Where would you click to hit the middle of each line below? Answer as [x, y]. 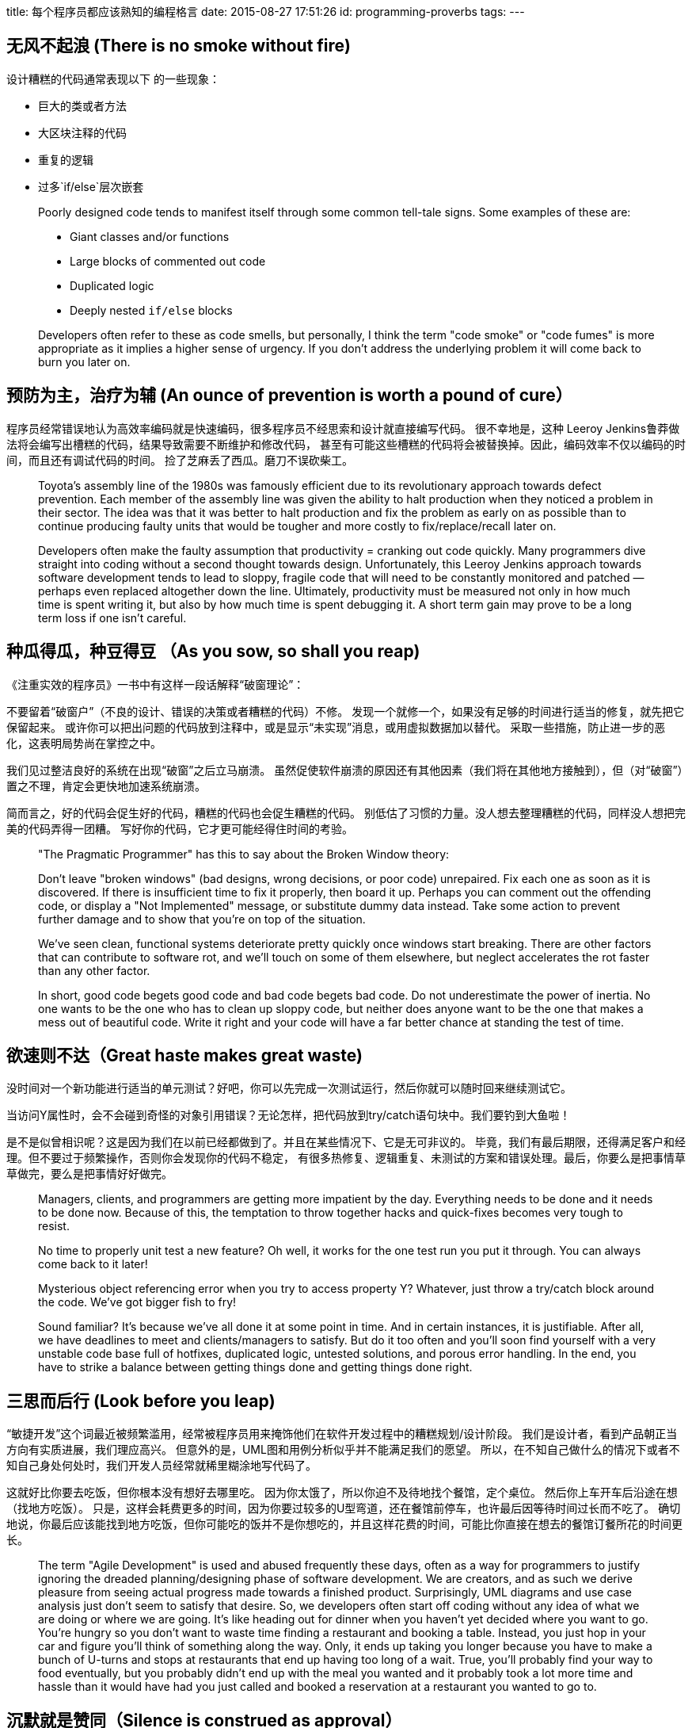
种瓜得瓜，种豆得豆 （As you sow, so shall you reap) [213, 652]
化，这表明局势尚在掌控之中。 [84, 743]
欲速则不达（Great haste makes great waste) [184, 1055]
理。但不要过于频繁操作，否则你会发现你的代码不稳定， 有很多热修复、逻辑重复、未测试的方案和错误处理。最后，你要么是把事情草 [346, 1158]
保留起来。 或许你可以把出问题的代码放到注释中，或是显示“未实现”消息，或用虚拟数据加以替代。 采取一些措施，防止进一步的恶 [336, 727]
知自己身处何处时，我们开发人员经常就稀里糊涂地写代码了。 [162, 1466]
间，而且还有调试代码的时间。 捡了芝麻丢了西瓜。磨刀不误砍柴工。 [180, 460]
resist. [54, 1226]
